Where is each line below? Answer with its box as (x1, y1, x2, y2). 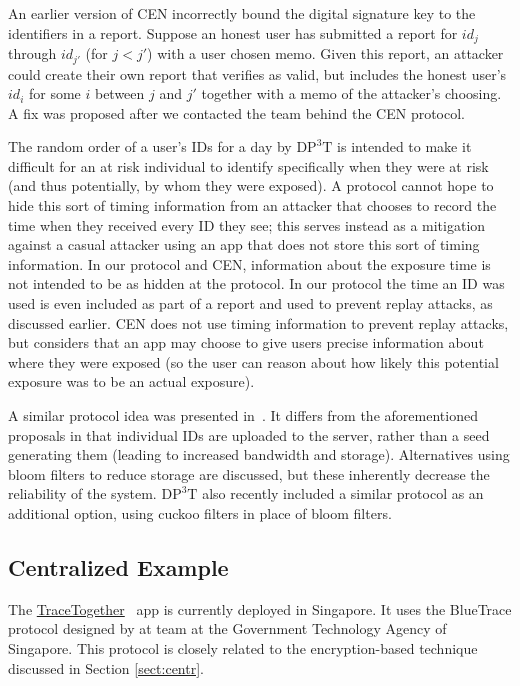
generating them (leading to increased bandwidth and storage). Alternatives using (8, 444, 510, 465)
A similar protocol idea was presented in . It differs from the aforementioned (8, 405, 478, 425)
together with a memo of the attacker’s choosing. (201, 83, 502, 104)
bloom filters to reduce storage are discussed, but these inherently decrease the (8, 463, 490, 484)
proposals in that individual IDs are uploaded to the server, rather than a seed (8, 424, 490, 445)
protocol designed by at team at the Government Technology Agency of (8, 618, 447, 639)
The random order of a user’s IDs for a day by (8, 136, 292, 157)
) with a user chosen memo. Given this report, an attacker (147, 43, 504, 64)
